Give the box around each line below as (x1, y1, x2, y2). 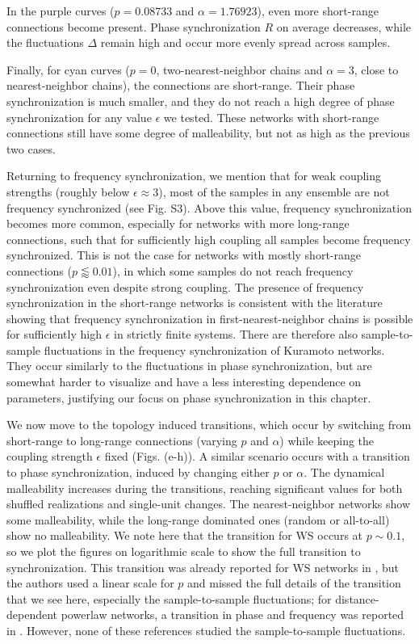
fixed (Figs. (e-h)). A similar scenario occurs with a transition (104, 448, 410, 465)
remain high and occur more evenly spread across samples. (100, 34, 391, 51)
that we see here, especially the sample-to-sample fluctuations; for (6, 590, 332, 607)
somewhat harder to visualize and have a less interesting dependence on (6, 373, 362, 390)
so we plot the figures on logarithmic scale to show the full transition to (6, 543, 361, 559)
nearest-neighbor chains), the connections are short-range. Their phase (6, 77, 355, 94)
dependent (6, 606, 58, 623)
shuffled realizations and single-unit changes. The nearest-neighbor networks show (6, 495, 411, 512)
